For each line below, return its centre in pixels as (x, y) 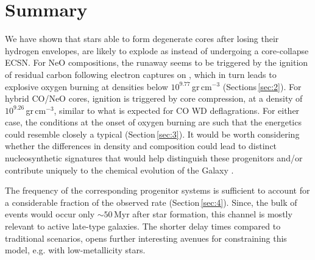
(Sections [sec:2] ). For (262, 86)
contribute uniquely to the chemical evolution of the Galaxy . (119, 170)
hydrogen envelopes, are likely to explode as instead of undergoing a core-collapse (157, 50)
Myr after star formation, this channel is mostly (203, 214)
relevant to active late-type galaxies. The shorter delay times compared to (143, 226)
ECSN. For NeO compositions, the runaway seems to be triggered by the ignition (157, 62)
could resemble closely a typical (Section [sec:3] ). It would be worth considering (152, 134)
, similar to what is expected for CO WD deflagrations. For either (177, 110)
